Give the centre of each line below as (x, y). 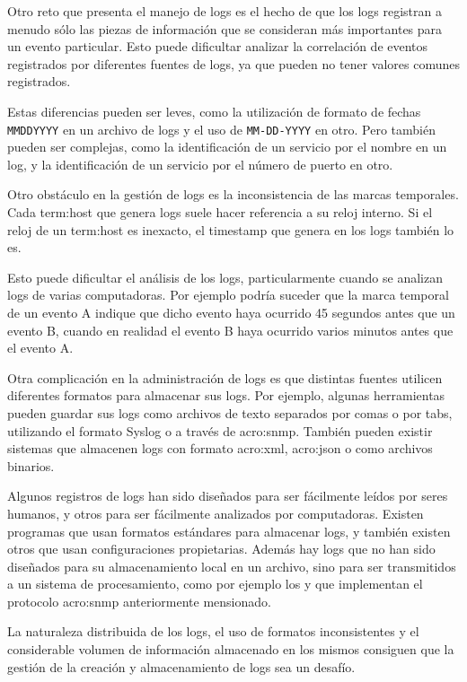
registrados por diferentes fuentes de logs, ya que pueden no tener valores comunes (233, 63)
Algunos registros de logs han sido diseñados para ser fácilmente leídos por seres (228, 496)
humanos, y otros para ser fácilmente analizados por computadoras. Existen (216, 513)
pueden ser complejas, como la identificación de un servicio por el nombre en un (227, 147)
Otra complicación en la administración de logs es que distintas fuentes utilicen (225, 377)
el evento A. (40, 348)
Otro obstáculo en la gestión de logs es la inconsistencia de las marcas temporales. (233, 194)
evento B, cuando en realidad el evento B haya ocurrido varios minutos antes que (230, 330)
